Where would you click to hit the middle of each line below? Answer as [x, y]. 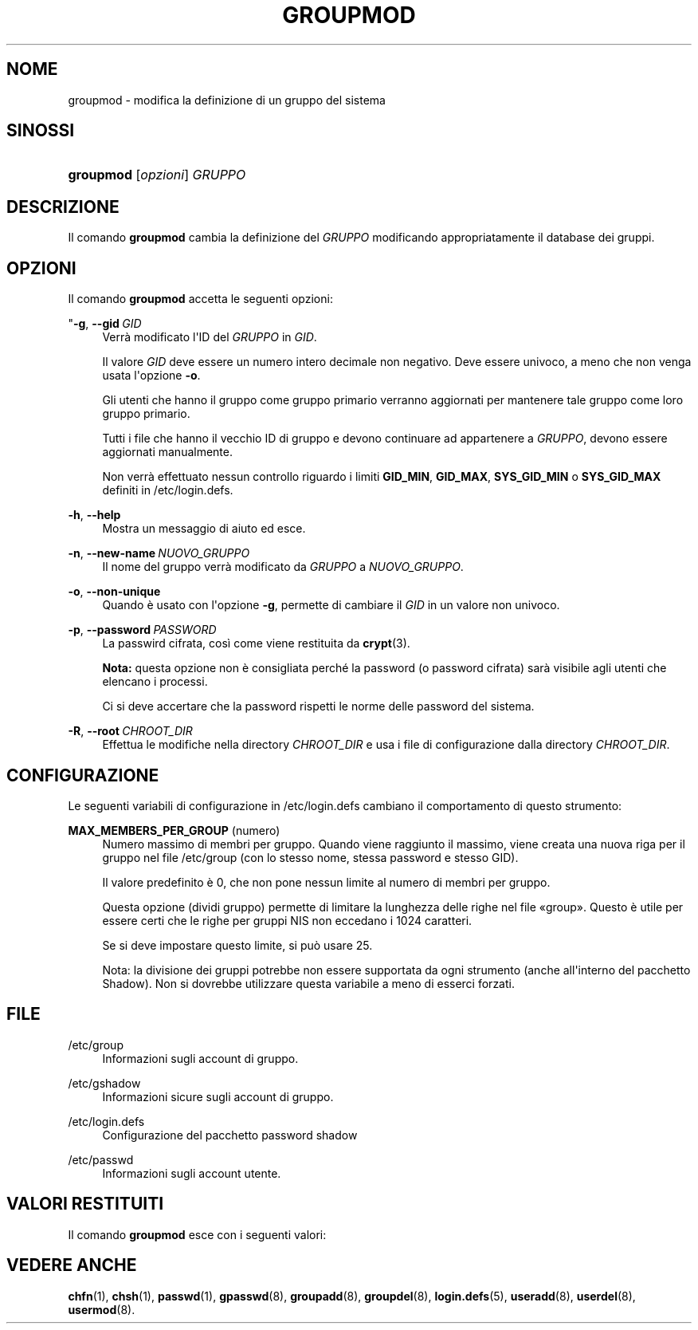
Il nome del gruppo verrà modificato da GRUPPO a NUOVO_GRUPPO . [283, 567]
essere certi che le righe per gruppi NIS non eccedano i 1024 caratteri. [287, 920]
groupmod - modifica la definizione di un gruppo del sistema [227, 100]
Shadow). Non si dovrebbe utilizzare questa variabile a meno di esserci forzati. [308, 983]
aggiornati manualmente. [168, 452]
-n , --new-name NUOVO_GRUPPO [159, 553]
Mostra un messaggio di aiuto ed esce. [204, 529]
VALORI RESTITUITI [85, 1204]
